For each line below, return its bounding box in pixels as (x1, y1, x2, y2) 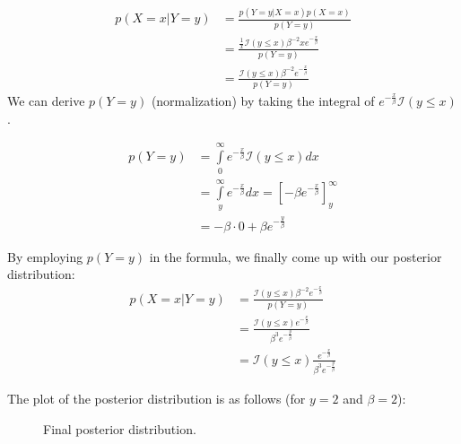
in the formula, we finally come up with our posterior (149, 247, 442, 266)
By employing (7, 247, 83, 266)
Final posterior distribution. (43, 419, 196, 438)
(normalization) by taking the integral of (151, 91, 375, 110)
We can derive (7, 91, 85, 110)
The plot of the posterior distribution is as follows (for (7, 388, 306, 407)
